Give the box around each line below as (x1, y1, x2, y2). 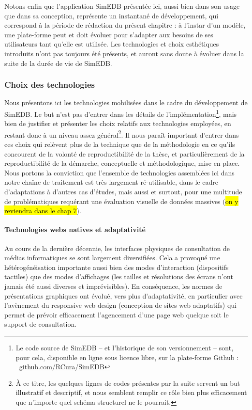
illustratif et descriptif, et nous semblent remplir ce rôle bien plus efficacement (15, 387, 247, 397)
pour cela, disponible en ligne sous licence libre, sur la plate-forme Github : (15, 352, 239, 362)
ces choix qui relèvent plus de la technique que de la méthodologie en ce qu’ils (4, 139, 235, 149)
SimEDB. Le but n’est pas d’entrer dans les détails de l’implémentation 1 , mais (4, 107, 237, 119)
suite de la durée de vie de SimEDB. (4, 58, 112, 68)
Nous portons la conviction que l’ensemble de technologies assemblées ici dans (4, 167, 235, 177)
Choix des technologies (4, 79, 95, 91)
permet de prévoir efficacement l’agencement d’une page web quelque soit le (4, 309, 229, 319)
